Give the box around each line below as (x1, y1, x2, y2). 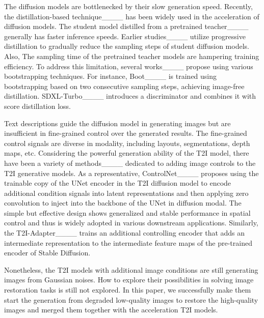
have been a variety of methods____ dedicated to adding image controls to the (4, 157, 256, 168)
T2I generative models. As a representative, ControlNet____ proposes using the (4, 167, 259, 178)
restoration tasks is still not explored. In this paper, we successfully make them (4, 284, 251, 295)
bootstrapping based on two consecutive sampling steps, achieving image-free (4, 80, 245, 91)
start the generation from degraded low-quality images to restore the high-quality (4, 294, 258, 305)
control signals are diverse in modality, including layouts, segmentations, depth (4, 137, 250, 148)
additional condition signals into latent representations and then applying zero (4, 187, 249, 198)
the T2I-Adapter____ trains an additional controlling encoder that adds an (4, 227, 245, 238)
